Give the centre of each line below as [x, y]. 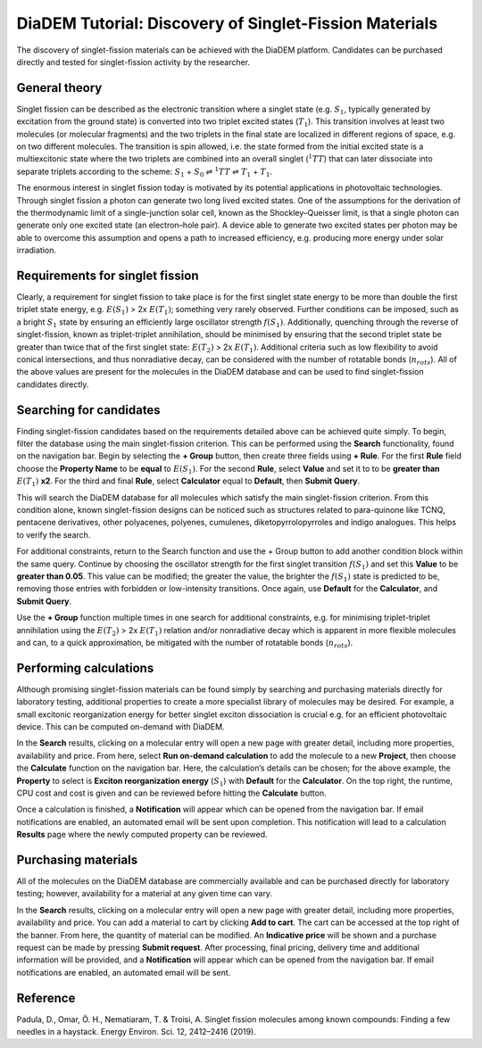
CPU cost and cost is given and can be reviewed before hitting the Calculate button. [171, 793]
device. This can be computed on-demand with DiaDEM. [120, 727]
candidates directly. [53, 384]
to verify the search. [54, 534]
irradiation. [37, 251]
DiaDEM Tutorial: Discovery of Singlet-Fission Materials [227, 23]
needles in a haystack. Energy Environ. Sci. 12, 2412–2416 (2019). [136, 1032]
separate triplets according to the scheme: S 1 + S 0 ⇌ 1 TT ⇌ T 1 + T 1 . [144, 172]
